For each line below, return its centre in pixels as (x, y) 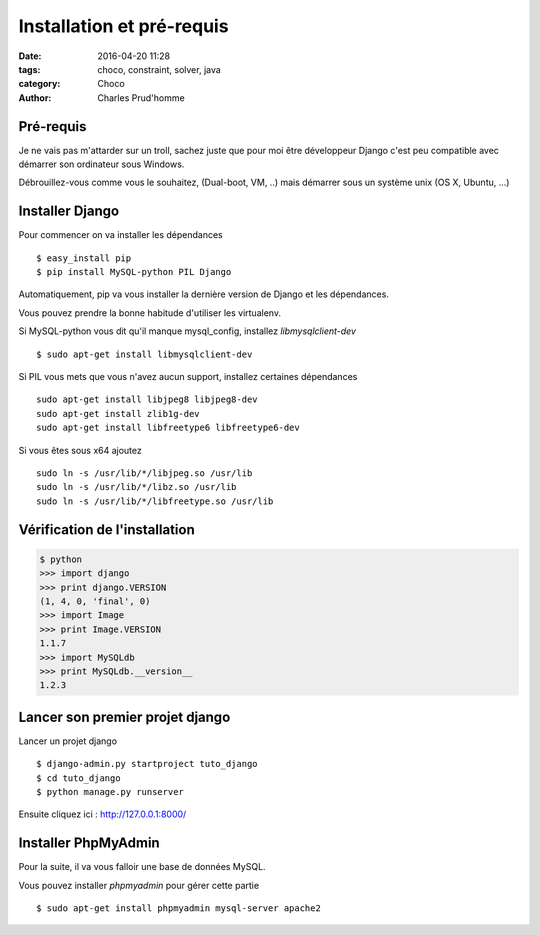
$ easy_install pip (84, 258)
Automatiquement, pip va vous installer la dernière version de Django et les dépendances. (204, 294)
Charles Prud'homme (141, 97)
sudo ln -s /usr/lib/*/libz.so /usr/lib (136, 487)
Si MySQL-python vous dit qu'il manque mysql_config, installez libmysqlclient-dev (187, 331)
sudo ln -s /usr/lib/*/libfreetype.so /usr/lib (155, 501)
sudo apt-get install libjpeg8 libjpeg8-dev (147, 399)
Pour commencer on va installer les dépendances (121, 235)
